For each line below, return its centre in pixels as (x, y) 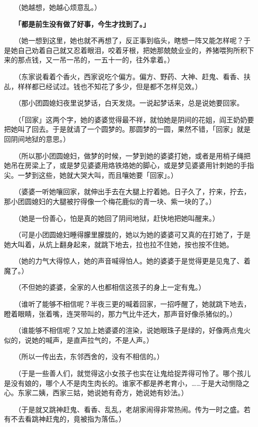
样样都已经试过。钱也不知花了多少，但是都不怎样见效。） (110, 86)
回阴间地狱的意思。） (37, 138)
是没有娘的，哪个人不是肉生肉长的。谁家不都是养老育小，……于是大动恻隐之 (127, 383)
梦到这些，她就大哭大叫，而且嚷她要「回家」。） (101, 175)
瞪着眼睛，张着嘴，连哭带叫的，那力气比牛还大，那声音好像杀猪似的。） (120, 313)
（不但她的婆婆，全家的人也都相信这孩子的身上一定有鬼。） (111, 287)
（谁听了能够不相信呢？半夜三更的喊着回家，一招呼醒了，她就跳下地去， (134, 304)
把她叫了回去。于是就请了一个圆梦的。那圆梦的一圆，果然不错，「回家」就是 (127, 129)
